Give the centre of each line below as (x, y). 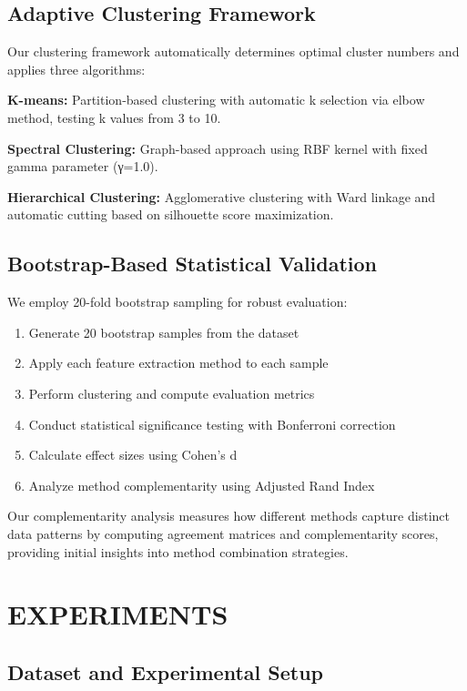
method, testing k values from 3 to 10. (114, 117)
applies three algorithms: (76, 69)
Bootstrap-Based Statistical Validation (193, 264)
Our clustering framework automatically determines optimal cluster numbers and (233, 51)
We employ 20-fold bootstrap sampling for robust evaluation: (178, 302)
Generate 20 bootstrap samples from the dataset (164, 332)
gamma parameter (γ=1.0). (83, 166)
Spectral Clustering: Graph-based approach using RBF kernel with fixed (218, 148)
